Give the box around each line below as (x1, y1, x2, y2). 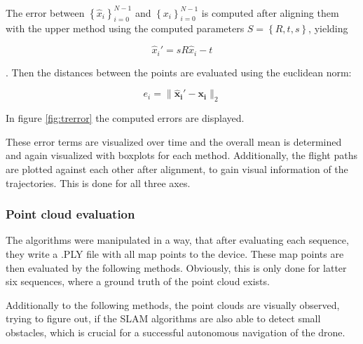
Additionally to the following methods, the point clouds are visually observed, (6, 297, 340, 312)
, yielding (308, 21, 348, 36)
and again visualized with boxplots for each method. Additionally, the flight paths (6, 148, 358, 163)
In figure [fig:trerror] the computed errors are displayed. (6, 111, 245, 125)
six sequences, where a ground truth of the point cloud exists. (6, 274, 270, 289)
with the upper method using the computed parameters (6, 21, 245, 36)
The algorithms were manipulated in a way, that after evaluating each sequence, (6, 233, 349, 247)
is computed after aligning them (201, 5, 339, 20)
